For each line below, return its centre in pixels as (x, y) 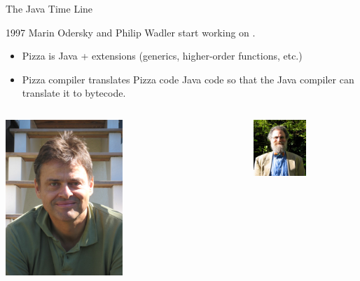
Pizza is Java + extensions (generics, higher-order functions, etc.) (162, 56)
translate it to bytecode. (74, 93)
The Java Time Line (49, 8)
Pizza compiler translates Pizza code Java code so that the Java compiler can (188, 79)
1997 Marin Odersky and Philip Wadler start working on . (131, 32)
